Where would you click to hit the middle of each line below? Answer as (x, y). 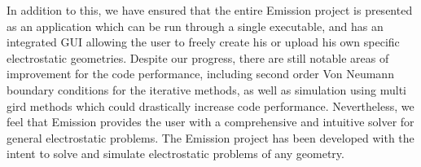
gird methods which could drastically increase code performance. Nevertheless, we (210, 105)
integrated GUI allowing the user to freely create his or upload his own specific (203, 42)
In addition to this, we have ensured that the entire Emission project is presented (210, 10)
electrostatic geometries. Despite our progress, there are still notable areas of (198, 57)
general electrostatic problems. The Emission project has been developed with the (210, 137)
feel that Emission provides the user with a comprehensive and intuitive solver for (210, 122)
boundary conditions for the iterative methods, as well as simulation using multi (206, 89)
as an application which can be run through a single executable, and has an (195, 26)
